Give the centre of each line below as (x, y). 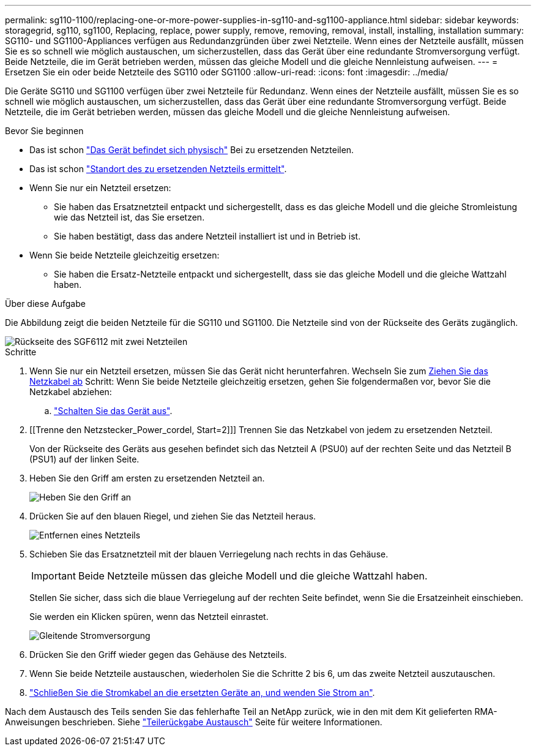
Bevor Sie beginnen (44, 131)
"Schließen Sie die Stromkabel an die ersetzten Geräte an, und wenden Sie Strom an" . (202, 693)
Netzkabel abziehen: (71, 392)
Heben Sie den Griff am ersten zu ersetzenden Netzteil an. (147, 478)
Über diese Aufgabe (45, 304)
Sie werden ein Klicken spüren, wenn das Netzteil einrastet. (149, 617)
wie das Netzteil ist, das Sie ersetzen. (129, 217)
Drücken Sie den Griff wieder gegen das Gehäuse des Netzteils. (158, 655)
